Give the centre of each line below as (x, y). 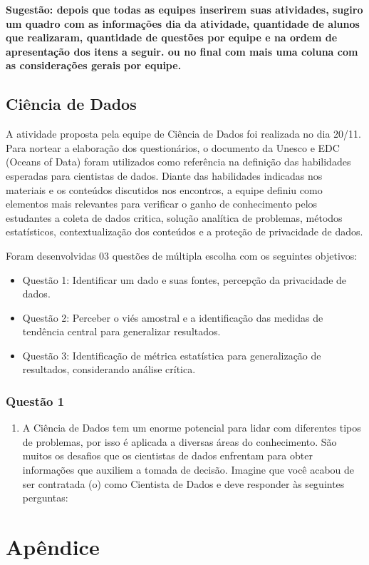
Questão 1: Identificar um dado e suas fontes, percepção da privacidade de (184, 279)
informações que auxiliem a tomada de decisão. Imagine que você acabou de (188, 470)
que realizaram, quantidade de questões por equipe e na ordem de (172, 37)
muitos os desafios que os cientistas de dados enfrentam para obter (167, 455)
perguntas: (45, 498)
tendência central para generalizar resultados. (121, 331)
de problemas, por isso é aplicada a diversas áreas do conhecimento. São (180, 441)
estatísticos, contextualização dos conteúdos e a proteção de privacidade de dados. (184, 231)
